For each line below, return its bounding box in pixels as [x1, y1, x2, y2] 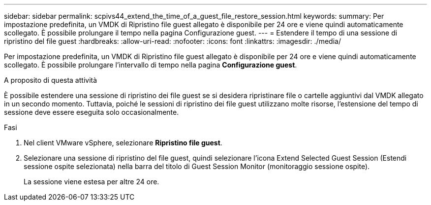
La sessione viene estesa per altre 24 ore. [24, 177, 159, 186]
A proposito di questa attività [4, 76, 97, 84]
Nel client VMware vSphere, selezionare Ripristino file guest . [24, 138, 222, 147]
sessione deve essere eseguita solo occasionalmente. [4, 108, 179, 116]
